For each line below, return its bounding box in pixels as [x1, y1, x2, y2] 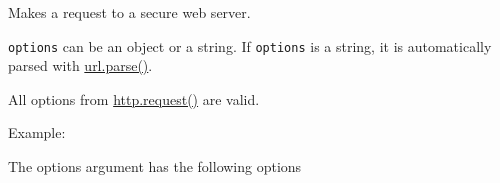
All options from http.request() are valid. [8, 88, 260, 109]
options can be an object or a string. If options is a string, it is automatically [8, 35, 492, 56]
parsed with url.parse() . [8, 55, 153, 76]
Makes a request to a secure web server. [8, 2, 251, 22]
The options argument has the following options [8, 156, 302, 177]
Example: [8, 122, 66, 143]
